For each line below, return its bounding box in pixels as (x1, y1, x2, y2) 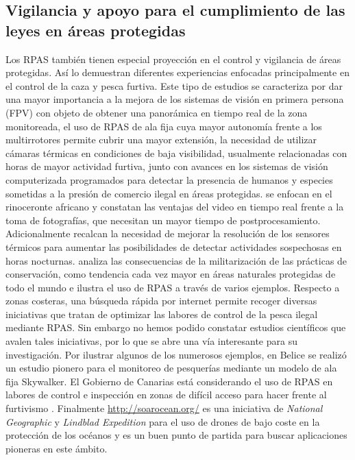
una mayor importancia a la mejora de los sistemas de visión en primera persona (5, 92, 344, 106)
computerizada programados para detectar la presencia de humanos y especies (5, 172, 333, 186)
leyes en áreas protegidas (5, 19, 186, 40)
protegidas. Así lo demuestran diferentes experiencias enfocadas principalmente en (5, 65, 350, 80)
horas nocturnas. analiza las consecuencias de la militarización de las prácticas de (5, 253, 347, 267)
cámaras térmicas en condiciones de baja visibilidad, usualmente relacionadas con (5, 145, 347, 160)
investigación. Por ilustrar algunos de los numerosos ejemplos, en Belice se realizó (5, 347, 347, 361)
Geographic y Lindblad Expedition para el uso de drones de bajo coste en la (5, 414, 320, 428)
